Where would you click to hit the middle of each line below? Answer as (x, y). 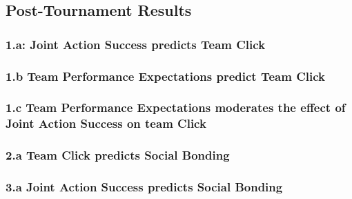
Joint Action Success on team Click (106, 123)
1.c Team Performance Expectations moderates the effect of (176, 107)
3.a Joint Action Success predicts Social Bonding (144, 187)
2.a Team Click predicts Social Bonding (118, 155)
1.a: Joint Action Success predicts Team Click (136, 44)
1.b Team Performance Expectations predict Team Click (165, 76)
